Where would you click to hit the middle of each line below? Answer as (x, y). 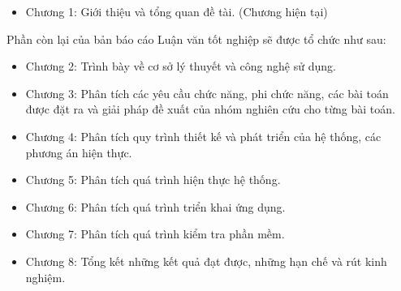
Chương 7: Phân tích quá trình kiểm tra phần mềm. (155, 234)
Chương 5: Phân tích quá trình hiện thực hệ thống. (153, 180)
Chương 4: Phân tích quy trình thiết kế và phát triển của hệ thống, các (203, 136)
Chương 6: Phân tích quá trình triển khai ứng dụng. (155, 206)
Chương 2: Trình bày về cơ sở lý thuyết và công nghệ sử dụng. (181, 66)
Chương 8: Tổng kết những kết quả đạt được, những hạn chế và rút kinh (206, 261)
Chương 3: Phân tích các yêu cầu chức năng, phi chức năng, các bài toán (207, 93)
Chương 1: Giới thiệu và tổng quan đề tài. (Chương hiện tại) (177, 11)
